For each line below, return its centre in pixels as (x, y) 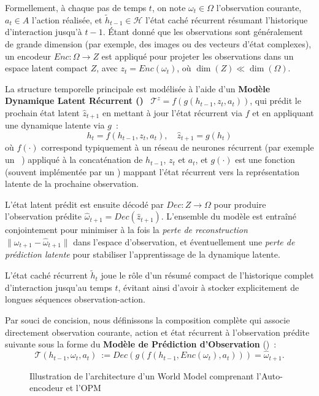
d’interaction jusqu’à (44, 32)
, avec (107, 68)
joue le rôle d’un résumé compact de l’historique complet (207, 275)
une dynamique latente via (55, 125)
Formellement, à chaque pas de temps (76, 7)
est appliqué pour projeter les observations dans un (198, 56)
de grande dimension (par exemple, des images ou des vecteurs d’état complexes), (158, 44)
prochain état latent (42, 112)
